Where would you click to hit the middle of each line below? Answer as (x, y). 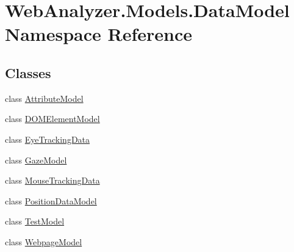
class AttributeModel (44, 98)
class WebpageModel (44, 241)
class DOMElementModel (52, 119)
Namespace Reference (99, 34)
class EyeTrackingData (48, 139)
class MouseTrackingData (52, 180)
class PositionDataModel (51, 200)
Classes (28, 72)
